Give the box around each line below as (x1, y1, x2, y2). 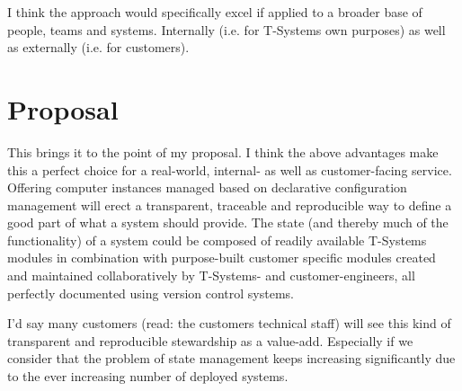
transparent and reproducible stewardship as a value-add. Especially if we (7, 331, 413, 350)
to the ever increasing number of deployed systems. (7, 367, 289, 386)
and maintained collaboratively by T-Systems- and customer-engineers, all (7, 266, 415, 285)
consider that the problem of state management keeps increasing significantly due (7, 349, 456, 368)
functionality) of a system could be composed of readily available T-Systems (7, 230, 427, 249)
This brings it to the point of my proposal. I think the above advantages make (7, 142, 439, 161)
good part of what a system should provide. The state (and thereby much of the (7, 213, 449, 232)
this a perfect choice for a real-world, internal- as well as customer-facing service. (7, 160, 452, 179)
